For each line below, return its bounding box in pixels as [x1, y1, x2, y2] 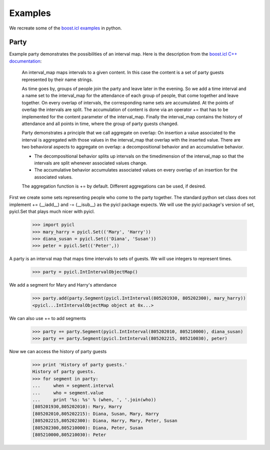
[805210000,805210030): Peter [32, 431, 106, 437]
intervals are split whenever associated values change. [34, 160, 147, 166]
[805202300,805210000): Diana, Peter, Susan [32, 425, 143, 430]
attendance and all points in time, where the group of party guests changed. [21, 120, 178, 126]
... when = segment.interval [32, 383, 114, 388]
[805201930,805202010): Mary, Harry [32, 404, 122, 409]
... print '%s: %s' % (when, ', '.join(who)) [32, 397, 156, 402]
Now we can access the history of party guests [9, 348, 107, 354]
